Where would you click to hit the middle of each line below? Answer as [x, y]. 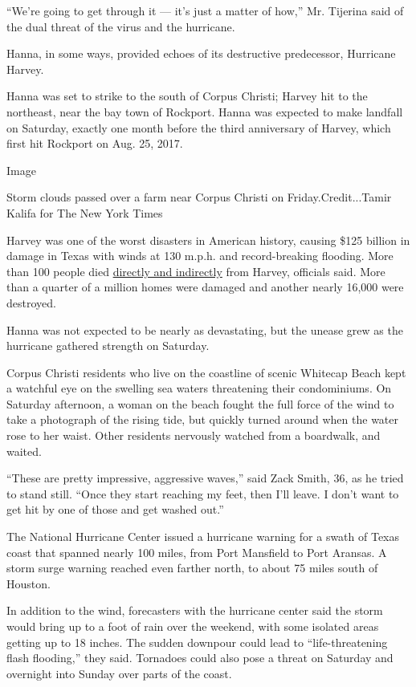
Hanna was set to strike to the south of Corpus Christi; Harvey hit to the [187, 96]
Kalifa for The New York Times [85, 212]
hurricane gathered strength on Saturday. [108, 346]
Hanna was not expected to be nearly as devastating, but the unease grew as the [205, 329]
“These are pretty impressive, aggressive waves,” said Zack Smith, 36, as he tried [205, 478]
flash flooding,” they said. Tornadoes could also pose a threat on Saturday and [200, 658]
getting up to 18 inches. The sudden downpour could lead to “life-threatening [197, 642]
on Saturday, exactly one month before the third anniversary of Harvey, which [199, 127]
